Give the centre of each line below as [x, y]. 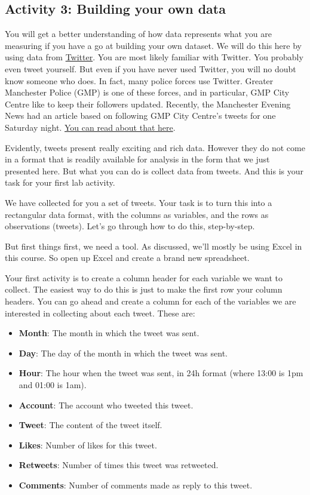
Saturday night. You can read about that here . [90, 127]
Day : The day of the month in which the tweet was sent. [123, 353]
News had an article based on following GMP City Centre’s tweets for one [140, 116]
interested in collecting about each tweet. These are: [100, 313]
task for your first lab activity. [60, 182]
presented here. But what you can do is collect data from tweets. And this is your [154, 170]
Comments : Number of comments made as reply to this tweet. [136, 485]
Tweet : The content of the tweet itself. [90, 425]
